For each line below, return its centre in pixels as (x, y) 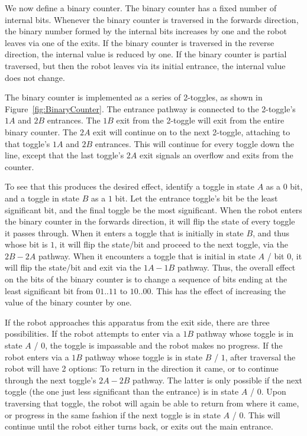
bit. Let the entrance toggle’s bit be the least (196, 198)
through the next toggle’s (51, 380)
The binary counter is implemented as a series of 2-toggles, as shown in (134, 97)
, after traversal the (260, 357)
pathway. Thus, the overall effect (236, 267)
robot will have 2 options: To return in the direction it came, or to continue (142, 368)
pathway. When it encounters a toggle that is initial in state (147, 256)
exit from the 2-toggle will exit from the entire (200, 120)
